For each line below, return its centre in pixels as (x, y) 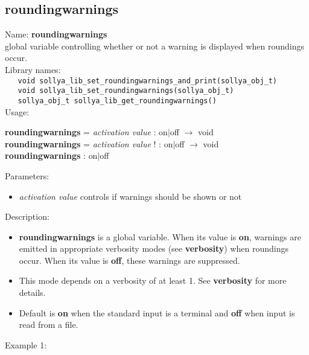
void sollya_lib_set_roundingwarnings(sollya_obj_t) (126, 91)
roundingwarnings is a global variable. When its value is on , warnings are (160, 236)
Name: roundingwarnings (56, 34)
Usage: (17, 111)
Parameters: (27, 175)
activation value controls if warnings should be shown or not (130, 196)
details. (32, 293)
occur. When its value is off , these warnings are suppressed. (129, 260)
